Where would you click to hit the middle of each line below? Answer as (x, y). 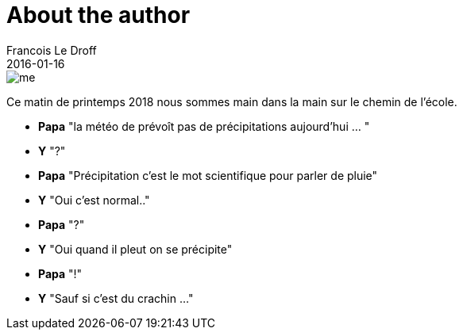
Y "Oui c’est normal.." (94, 200)
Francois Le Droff (52, 50)
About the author (98, 15)
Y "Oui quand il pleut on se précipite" (135, 249)
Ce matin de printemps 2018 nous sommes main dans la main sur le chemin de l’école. (232, 101)
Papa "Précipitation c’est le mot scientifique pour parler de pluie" (208, 175)
